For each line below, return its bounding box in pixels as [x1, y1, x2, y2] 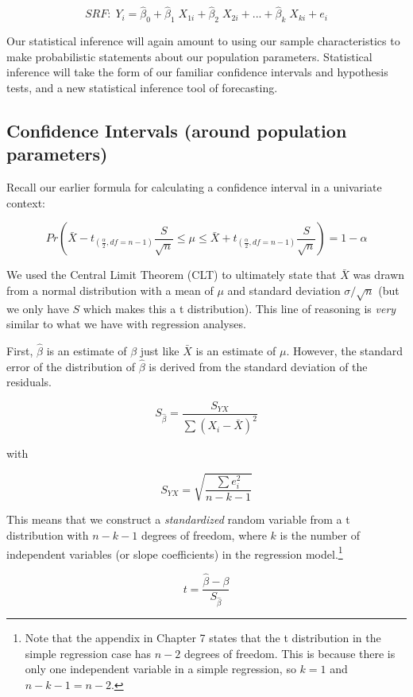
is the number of [280, 527, 361, 544]
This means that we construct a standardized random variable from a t [6, 511, 350, 528]
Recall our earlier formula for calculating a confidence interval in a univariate [6, 178, 382, 195]
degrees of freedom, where [141, 527, 267, 544]
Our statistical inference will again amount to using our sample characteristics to [6, 33, 400, 49]
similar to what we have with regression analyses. [6, 316, 246, 332]
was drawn [353, 266, 405, 283]
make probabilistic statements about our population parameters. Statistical [6, 48, 372, 64]
